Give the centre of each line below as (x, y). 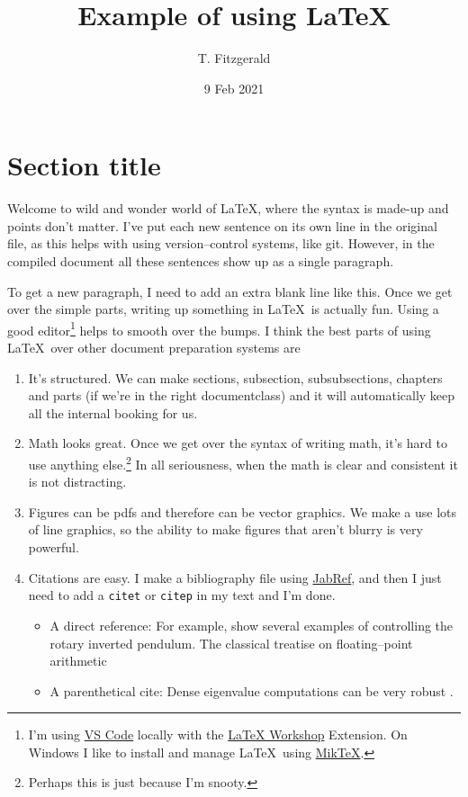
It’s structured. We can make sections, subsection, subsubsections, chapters (235, 377)
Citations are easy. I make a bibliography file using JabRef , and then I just (235, 577)
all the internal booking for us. (113, 412)
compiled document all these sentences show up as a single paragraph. (201, 261)
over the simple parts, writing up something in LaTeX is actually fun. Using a (223, 309)
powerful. (54, 547)
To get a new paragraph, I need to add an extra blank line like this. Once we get (230, 291)
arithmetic (78, 661)
